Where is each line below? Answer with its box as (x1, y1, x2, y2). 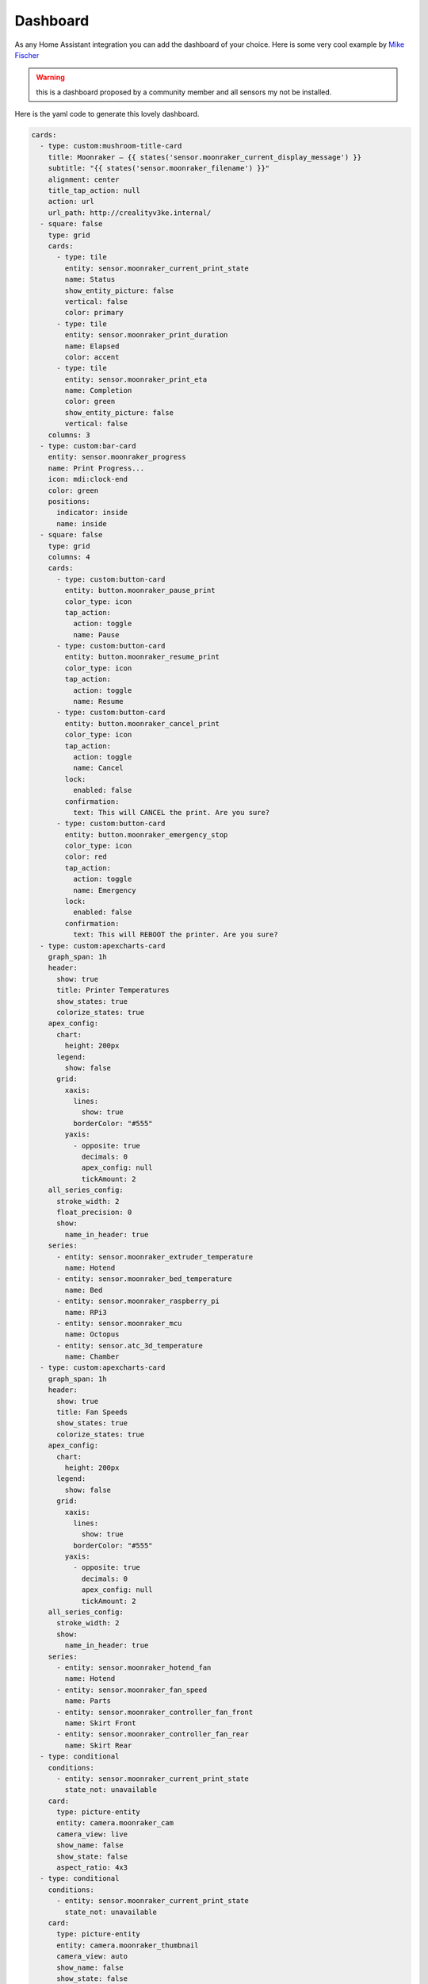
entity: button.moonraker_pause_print (64, 586, 216, 595)
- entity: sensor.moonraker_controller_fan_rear (56, 1730, 249, 1739)
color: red (64, 852, 107, 861)
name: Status (64, 275, 116, 284)
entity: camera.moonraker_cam (56, 1818, 174, 1828)
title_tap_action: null (48, 186, 140, 195)
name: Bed (64, 1286, 103, 1294)
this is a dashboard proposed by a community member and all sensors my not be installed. (36, 87, 332, 97)
